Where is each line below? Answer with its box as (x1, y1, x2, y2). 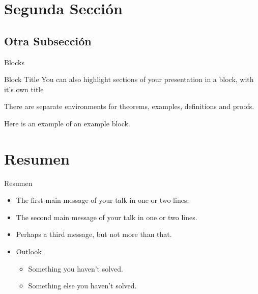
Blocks (4, 57, 24, 67)
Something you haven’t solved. (28, 263, 123, 274)
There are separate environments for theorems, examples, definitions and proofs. (4, 101, 254, 112)
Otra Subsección (4, 33, 92, 48)
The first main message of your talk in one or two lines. (16, 195, 189, 205)
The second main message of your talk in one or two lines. (16, 211, 197, 222)
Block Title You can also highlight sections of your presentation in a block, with (4, 74, 254, 85)
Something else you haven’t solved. (28, 280, 137, 291)
